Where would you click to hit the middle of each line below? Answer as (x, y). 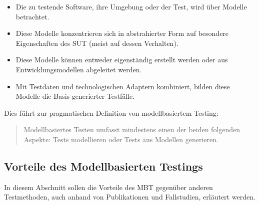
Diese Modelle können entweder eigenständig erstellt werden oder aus (122, 60)
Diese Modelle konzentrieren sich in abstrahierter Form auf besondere (122, 33)
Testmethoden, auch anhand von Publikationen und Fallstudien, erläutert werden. (130, 197)
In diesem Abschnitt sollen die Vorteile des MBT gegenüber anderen (108, 187)
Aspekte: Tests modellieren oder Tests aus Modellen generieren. (121, 139)
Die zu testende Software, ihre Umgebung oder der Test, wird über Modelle (131, 6)
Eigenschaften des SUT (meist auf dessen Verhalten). (97, 43)
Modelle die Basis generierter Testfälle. (75, 96)
